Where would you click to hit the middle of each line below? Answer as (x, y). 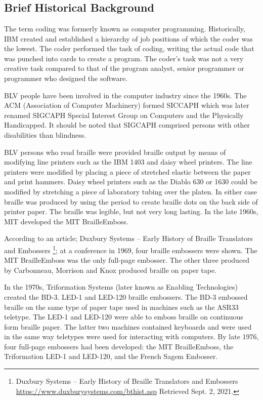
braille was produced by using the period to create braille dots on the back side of (131, 201)
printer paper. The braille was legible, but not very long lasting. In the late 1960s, (131, 211)
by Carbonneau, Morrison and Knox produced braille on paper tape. (111, 270)
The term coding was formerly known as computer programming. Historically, (125, 28)
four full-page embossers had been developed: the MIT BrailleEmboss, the (119, 346)
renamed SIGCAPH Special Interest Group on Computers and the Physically (124, 115)
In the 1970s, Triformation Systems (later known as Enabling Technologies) (121, 287)
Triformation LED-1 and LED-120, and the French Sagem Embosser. (111, 356)
